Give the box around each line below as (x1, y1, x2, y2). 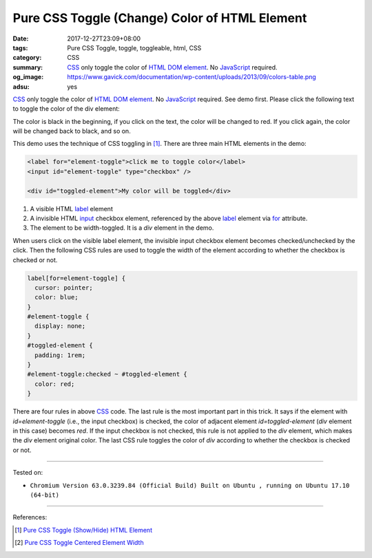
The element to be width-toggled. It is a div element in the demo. (30, 224, 214, 232)
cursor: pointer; (34, 283, 93, 292)
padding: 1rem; (34, 351, 86, 359)
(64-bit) (30, 491, 60, 499)
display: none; (34, 322, 86, 330)
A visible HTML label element (30, 204, 113, 213)
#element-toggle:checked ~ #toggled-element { (27, 370, 187, 378)
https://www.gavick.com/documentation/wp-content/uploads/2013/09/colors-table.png (67, 73, 316, 81)
